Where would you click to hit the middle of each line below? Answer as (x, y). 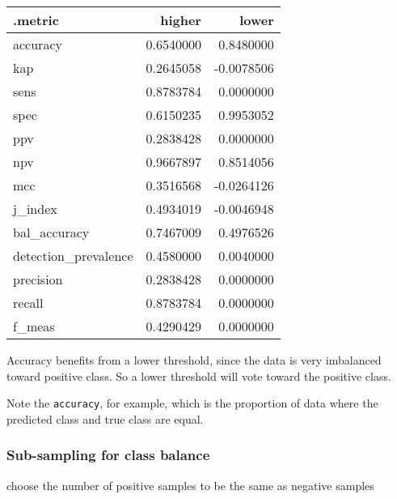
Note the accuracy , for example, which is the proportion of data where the (192, 403)
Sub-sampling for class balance (108, 455)
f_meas (34, 326)
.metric (36, 20)
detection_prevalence (73, 256)
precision (38, 279)
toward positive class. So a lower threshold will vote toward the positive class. (199, 375)
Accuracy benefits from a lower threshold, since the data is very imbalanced (194, 360)
